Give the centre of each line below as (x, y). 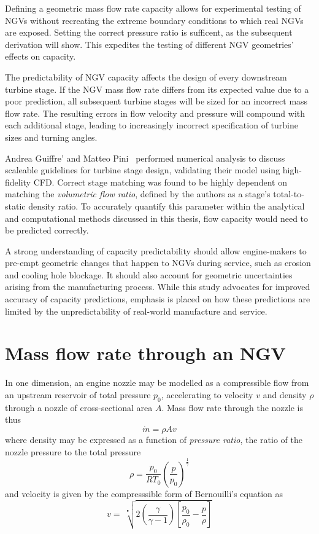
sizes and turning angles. (51, 137)
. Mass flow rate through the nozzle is (232, 407)
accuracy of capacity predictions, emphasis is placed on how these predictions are (158, 299)
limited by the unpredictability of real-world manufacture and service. (136, 311)
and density (285, 394)
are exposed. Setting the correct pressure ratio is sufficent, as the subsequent (149, 32)
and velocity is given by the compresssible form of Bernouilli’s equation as (144, 493)
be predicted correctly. (47, 230)
